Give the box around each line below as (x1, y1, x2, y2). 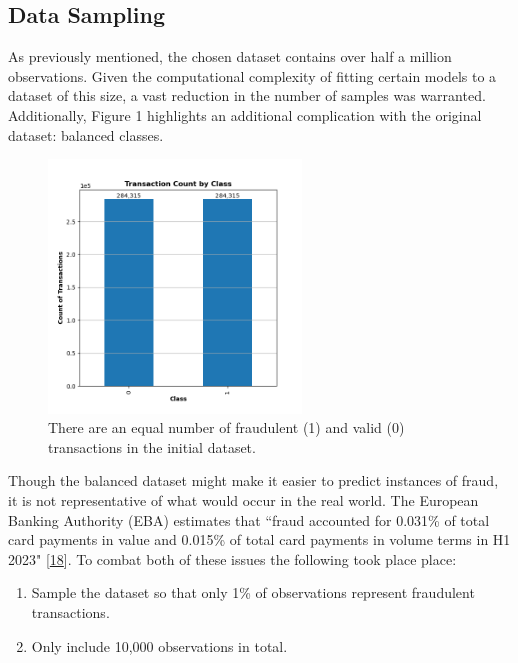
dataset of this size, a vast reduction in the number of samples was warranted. (8, 85, 486, 106)
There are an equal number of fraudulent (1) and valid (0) (48, 417, 405, 438)
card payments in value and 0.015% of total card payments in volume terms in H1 (8, 529, 511, 550)
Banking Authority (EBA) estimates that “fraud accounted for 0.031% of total (8, 509, 490, 530)
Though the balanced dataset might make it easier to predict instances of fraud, (8, 470, 499, 491)
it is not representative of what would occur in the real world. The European (8, 489, 479, 510)
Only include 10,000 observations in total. (31, 635, 288, 656)
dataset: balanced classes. (8, 124, 164, 145)
